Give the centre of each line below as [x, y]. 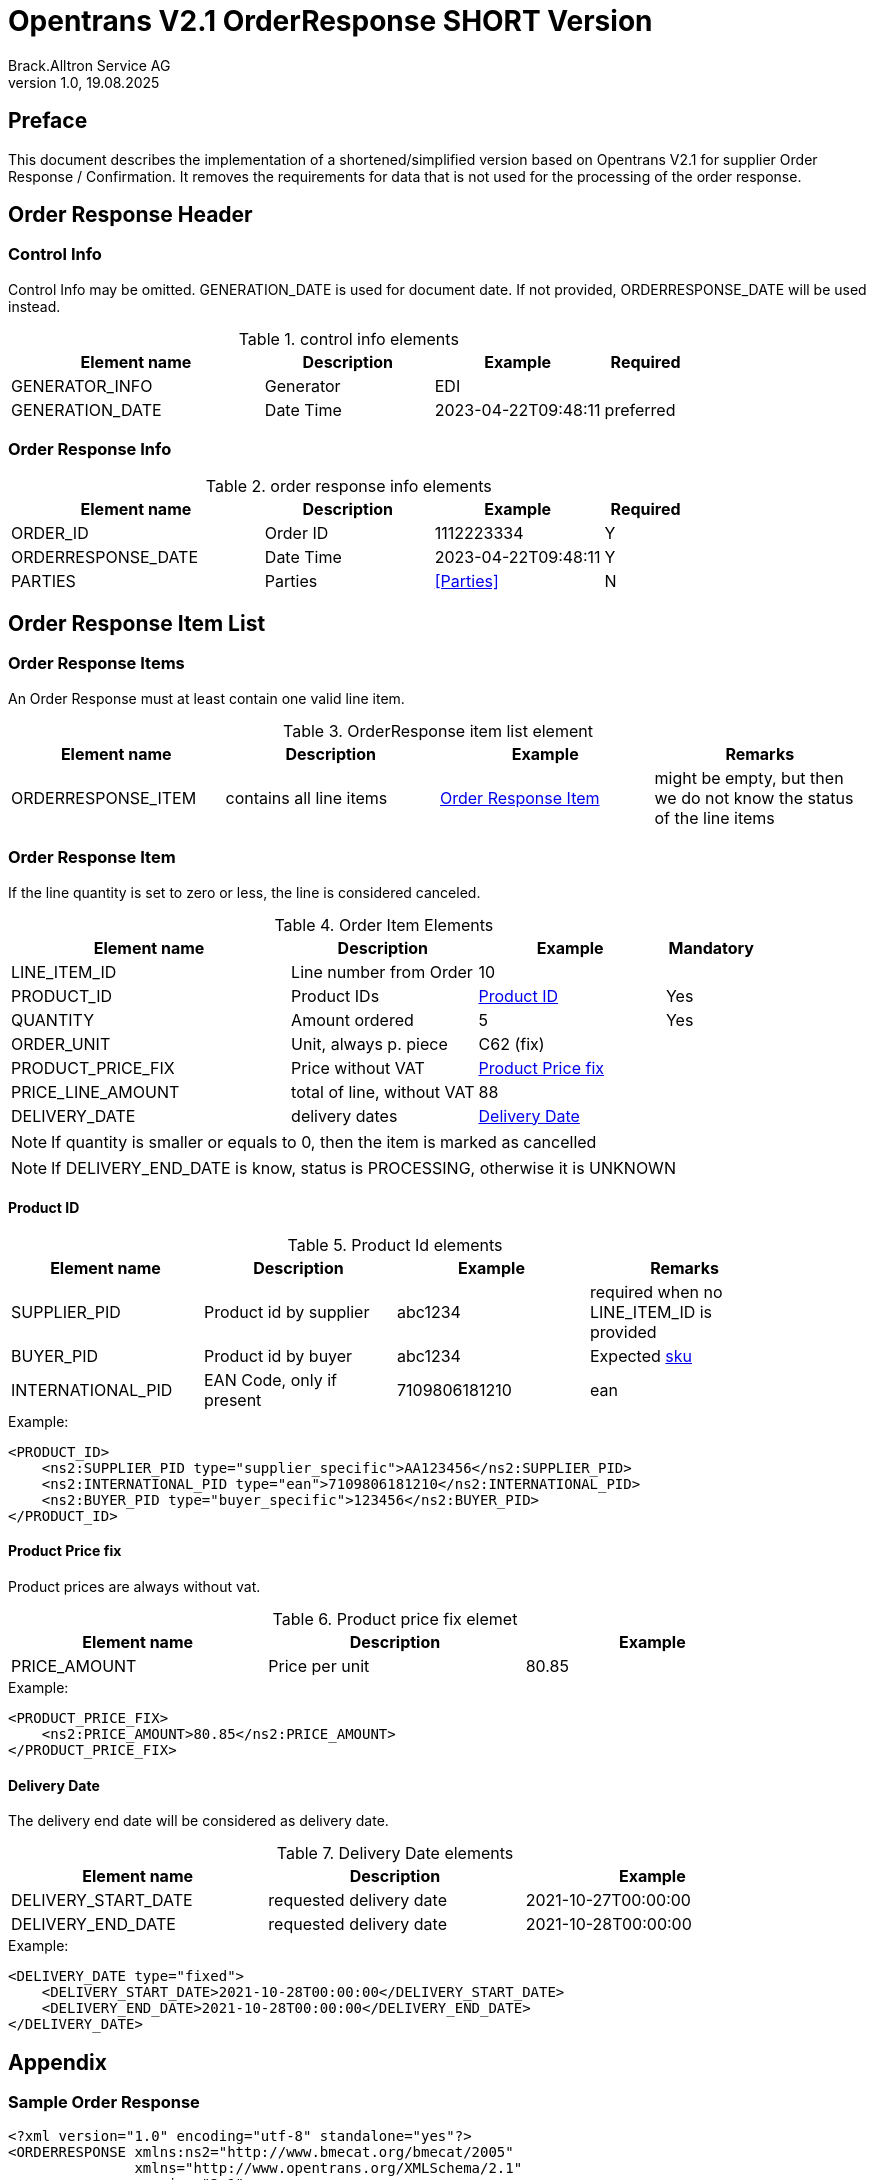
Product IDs [335, 995]
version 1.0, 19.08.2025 [84, 82]
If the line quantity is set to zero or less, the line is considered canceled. [244, 892]
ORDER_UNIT [61, 1043]
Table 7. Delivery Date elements [395, 1853]
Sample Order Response [104, 2102]
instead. [34, 306]
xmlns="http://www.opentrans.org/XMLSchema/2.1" [328, 2168]
